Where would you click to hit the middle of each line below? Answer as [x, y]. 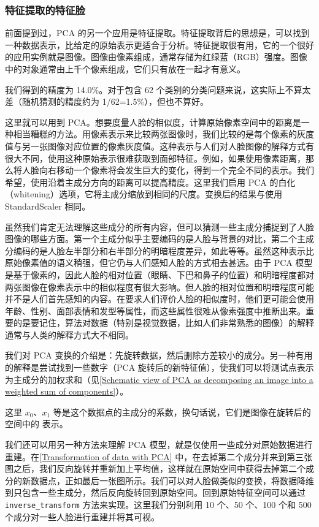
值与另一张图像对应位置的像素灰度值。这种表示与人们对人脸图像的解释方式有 [159, 146]
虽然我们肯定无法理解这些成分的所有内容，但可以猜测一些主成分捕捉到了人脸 [159, 226]
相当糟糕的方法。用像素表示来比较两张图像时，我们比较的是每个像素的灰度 [163, 134]
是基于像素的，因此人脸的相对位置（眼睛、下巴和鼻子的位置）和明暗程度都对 [159, 274]
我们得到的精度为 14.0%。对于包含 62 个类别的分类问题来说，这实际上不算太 [158, 89]
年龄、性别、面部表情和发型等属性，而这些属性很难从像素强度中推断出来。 [155, 310]
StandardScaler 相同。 [48, 206]
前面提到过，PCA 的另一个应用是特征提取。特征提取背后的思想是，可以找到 [157, 33]
